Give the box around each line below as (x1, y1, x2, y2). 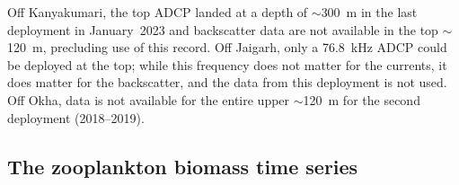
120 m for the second (303, 90, 420, 109)
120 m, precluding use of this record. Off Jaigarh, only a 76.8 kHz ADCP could (7, 38, 447, 57)
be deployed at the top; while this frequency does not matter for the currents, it (7, 55, 447, 74)
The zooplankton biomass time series (7, 152, 358, 180)
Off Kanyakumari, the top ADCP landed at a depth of (7, 3, 308, 21)
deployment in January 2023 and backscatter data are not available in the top (7, 20, 438, 39)
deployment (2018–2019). (7, 108, 145, 127)
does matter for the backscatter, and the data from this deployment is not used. (7, 73, 447, 92)
